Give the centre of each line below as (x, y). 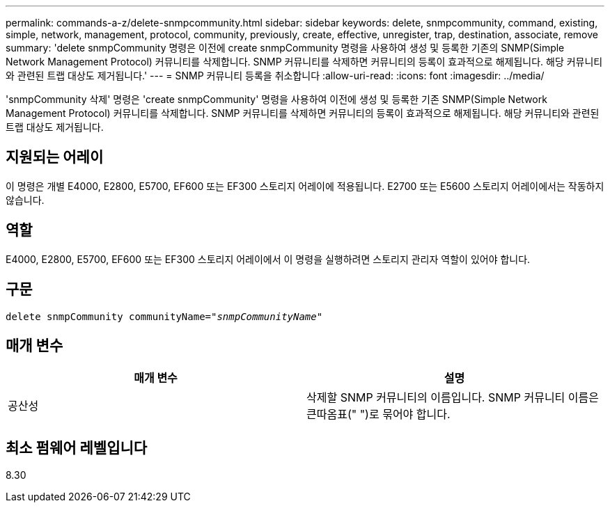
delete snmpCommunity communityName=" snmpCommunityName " (164, 316)
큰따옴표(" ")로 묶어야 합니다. (378, 414)
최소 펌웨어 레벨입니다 (77, 447)
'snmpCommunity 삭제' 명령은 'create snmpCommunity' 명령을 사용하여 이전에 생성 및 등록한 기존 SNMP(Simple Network (276, 99)
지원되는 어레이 (55, 157)
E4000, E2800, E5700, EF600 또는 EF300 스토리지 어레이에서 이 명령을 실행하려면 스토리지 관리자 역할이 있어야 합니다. (268, 259)
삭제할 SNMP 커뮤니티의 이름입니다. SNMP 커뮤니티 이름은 (453, 398)
